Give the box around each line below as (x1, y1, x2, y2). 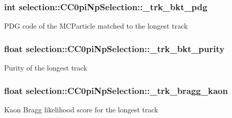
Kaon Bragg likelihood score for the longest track (4, 104, 158, 114)
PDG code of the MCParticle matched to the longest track (4, 20, 188, 31)
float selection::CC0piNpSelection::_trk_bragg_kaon (4, 84, 228, 97)
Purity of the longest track (4, 62, 87, 73)
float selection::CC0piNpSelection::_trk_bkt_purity (4, 42, 225, 55)
